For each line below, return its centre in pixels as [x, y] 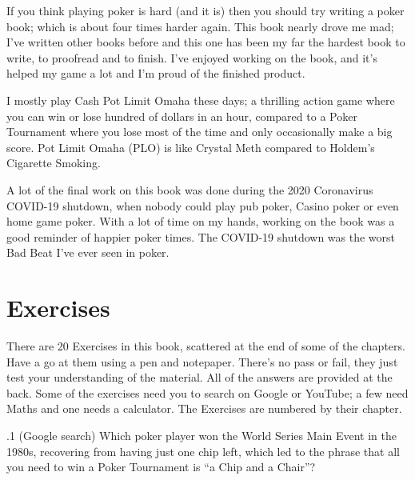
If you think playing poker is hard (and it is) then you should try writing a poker [206, 10]
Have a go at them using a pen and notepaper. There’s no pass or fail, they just [202, 361]
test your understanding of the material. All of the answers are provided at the [200, 377]
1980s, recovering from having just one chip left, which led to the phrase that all [203, 451]
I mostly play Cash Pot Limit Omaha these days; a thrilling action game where [201, 100]
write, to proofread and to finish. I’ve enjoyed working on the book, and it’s [192, 57]
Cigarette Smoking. [54, 163]
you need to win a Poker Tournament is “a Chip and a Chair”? [161, 467]
